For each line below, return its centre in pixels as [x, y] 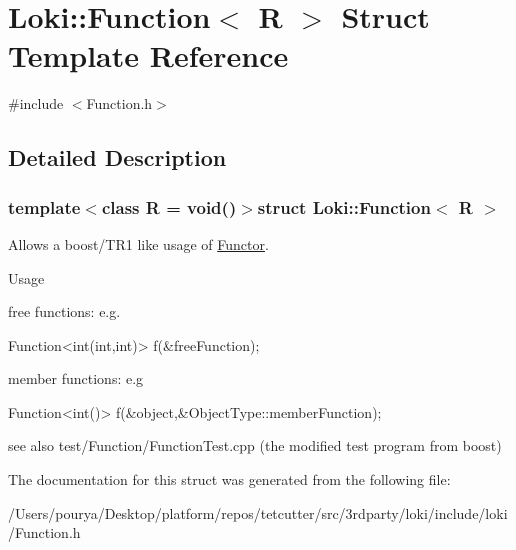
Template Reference [148, 55]
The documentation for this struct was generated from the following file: [229, 479]
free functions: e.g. [64, 311]
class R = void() [169, 206]
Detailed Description [117, 157]
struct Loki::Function [344, 206]
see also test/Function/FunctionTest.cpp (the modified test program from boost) [255, 445]
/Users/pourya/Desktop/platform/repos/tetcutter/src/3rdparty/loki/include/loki [258, 512]
